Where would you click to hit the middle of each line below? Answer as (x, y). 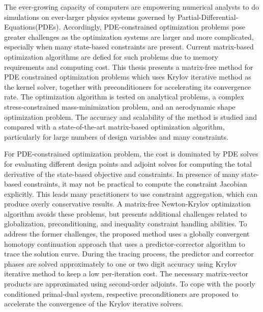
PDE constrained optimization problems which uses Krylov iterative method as (128, 77)
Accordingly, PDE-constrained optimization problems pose (154, 27)
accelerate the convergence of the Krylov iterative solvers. (94, 304)
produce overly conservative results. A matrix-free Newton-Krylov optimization (127, 204)
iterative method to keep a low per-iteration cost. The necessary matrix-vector (126, 274)
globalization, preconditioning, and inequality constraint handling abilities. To (126, 224)
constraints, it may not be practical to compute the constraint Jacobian (135, 184)
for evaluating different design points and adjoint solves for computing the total (128, 163)
